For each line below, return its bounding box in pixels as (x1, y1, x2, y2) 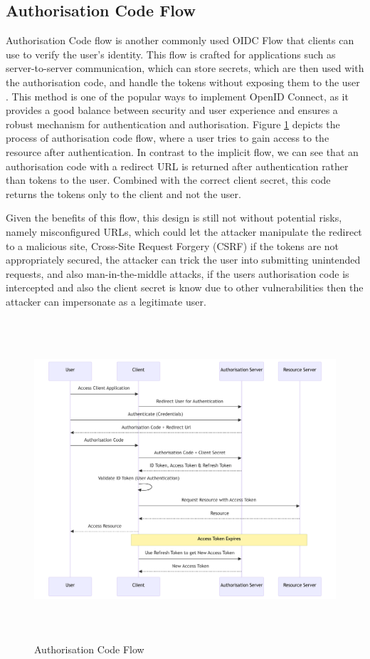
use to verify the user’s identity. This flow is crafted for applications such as (6, 46, 336, 61)
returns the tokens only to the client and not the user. (6, 186, 241, 201)
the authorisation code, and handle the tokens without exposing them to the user (6, 74, 360, 89)
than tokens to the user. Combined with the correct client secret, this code (6, 172, 331, 187)
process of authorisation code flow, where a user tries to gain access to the (6, 130, 329, 145)
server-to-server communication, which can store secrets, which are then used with (6, 61, 364, 76)
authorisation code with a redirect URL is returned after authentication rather (6, 158, 349, 173)
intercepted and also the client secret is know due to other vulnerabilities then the (6, 280, 364, 295)
